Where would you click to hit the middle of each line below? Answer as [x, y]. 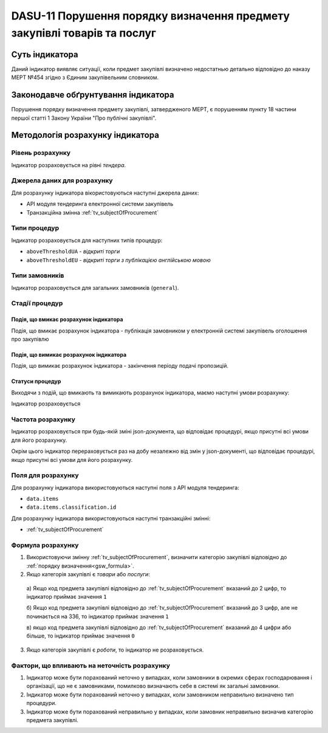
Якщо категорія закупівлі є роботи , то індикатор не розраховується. [115, 650]
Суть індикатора [45, 54]
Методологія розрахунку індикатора [85, 135]
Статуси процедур [36, 381]
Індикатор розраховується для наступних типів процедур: [87, 240]
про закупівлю [30, 339]
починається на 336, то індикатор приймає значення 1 [98, 616]
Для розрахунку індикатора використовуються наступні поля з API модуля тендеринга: [125, 487]
